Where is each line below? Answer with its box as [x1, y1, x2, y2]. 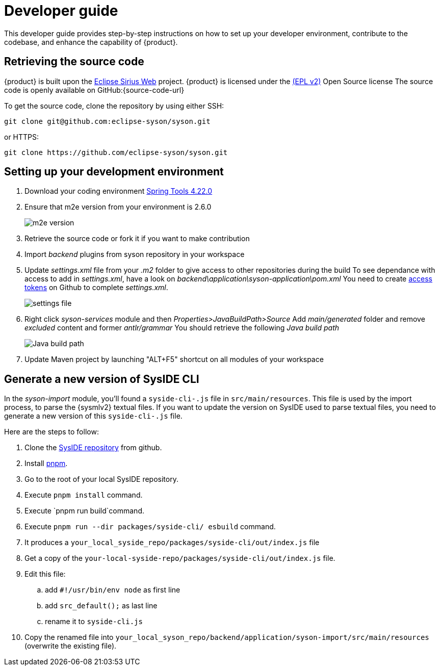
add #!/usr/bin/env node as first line [45, 585, 180, 595]
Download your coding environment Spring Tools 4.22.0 [24, 187, 213, 196]
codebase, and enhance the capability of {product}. [4, 37, 178, 46]
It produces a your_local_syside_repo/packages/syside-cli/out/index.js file [24, 538, 320, 547]
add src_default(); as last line [45, 601, 158, 610]
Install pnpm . [24, 459, 68, 468]
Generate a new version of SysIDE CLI [4, 372, 199, 385]
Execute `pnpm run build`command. [24, 506, 144, 516]
